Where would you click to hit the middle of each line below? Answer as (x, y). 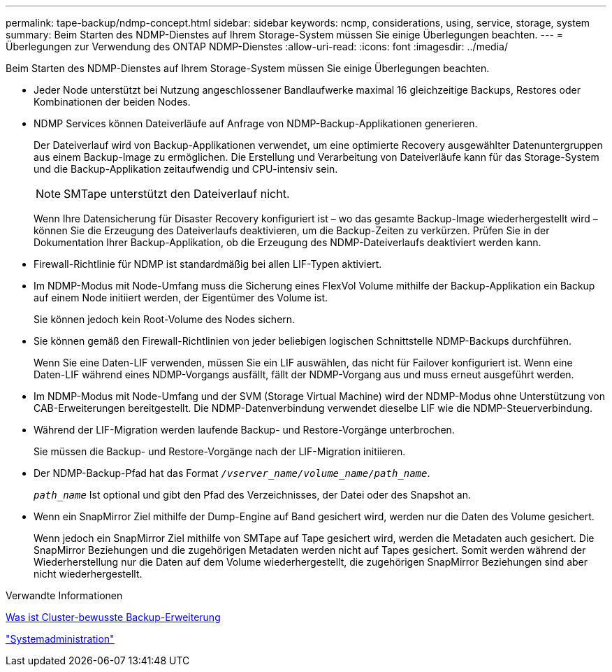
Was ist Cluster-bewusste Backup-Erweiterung (113, 617)
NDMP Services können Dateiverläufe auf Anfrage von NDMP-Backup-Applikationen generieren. (256, 123)
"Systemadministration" (60, 639)
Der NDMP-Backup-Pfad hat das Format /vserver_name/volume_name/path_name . (232, 473)
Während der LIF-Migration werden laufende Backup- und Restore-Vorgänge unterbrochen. (244, 430)
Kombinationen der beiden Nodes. (112, 102)
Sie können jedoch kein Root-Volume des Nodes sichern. (165, 319)
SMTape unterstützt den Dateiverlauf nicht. (177, 194)
